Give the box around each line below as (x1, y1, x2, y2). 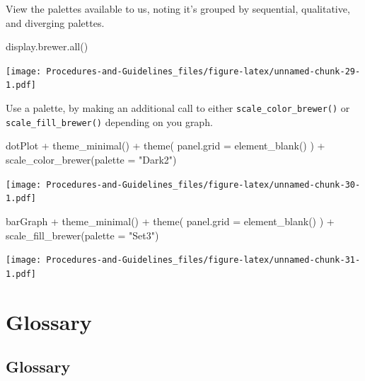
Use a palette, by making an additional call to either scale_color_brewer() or (6, 101, 350, 115)
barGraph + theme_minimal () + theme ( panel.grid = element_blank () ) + (6, 213, 335, 228)
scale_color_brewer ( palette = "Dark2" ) (6, 152, 177, 166)
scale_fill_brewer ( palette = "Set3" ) (6, 227, 159, 242)
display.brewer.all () (6, 39, 88, 54)
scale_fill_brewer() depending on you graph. (6, 114, 213, 129)
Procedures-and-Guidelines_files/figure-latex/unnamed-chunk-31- (46, 255, 361, 266)
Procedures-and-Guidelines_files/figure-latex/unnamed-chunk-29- (46, 66, 361, 76)
